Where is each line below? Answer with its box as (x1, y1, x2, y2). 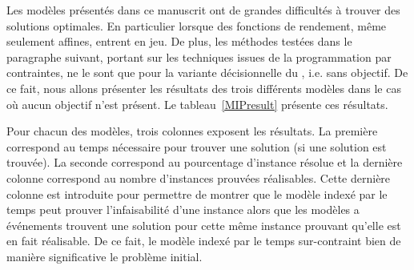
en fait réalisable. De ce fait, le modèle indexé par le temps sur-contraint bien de (6, 232, 401, 249)
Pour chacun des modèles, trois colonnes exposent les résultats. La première (6, 123, 378, 139)
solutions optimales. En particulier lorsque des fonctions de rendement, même (6, 17, 387, 34)
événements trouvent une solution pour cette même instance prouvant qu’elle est (6, 216, 401, 233)
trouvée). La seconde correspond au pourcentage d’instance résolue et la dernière (6, 154, 403, 171)
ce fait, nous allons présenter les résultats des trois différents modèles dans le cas (6, 79, 401, 96)
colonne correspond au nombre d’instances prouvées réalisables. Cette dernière (6, 169, 391, 186)
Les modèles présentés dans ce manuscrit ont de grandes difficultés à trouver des (6, 2, 400, 18)
